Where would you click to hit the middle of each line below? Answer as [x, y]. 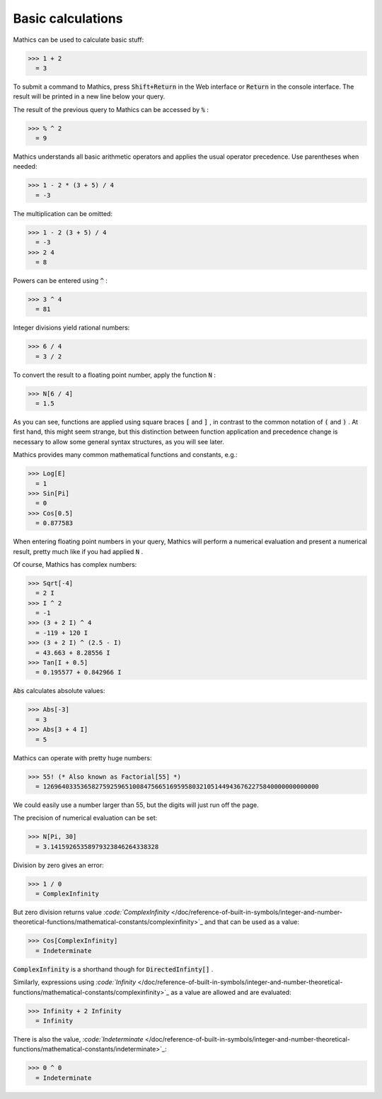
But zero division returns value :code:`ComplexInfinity [91, 912]
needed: [25, 167]
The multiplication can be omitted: [63, 213]
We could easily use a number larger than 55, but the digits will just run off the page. [136, 805]
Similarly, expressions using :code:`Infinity [75, 982]
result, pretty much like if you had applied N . [78, 551]
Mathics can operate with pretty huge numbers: [82, 757]
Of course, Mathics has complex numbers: [75, 564]
